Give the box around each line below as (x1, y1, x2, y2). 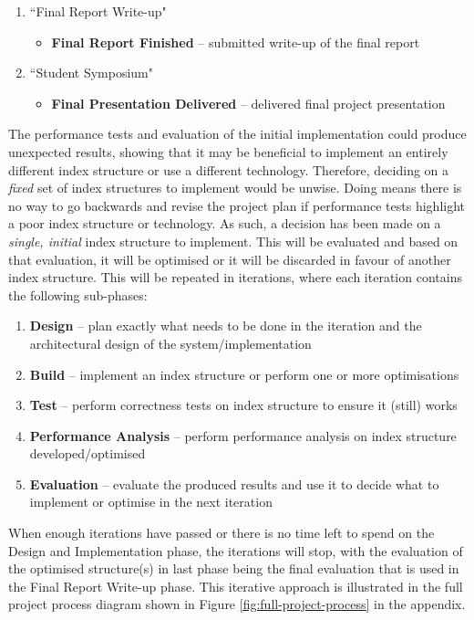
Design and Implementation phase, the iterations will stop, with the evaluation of (8, 541, 463, 560)
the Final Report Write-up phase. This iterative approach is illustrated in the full (8, 576, 463, 595)
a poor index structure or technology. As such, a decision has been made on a (8, 214, 441, 233)
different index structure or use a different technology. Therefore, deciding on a (8, 160, 449, 179)
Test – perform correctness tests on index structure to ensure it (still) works (29, 395, 458, 415)
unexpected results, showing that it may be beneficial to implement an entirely (8, 142, 448, 161)
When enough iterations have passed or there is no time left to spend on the (8, 523, 435, 542)
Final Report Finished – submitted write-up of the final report (51, 32, 420, 51)
